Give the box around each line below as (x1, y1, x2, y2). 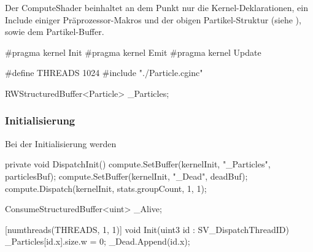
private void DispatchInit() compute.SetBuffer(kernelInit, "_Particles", (5, 158, 271, 170)
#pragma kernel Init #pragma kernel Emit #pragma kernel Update (5, 45, 261, 58)
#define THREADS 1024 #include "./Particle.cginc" (5, 66, 203, 79)
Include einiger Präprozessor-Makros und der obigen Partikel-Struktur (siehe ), (5, 13, 301, 26)
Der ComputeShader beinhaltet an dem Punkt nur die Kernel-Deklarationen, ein (5, 1, 308, 13)
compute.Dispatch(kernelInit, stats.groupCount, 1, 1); (5, 181, 207, 194)
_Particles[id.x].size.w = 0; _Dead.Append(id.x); (5, 235, 190, 248)
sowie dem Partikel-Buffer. (5, 25, 104, 38)
